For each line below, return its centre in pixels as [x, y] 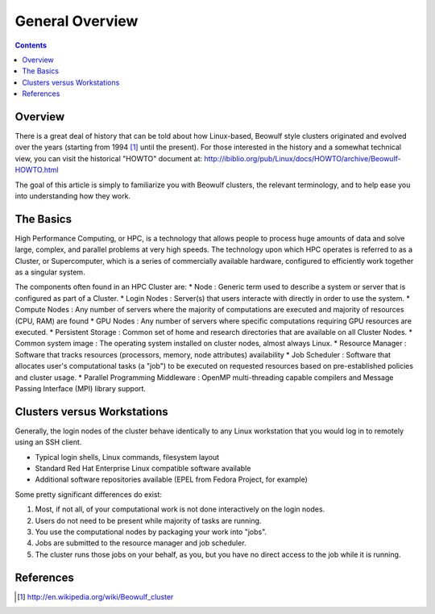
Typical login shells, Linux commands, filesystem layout [127, 457]
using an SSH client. [48, 442]
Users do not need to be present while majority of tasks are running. [148, 520]
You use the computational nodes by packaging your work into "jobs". [151, 532]
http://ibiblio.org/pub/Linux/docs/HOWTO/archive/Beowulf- [303, 158]
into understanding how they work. [73, 196]
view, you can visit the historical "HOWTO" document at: [109, 158]
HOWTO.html [37, 170]
